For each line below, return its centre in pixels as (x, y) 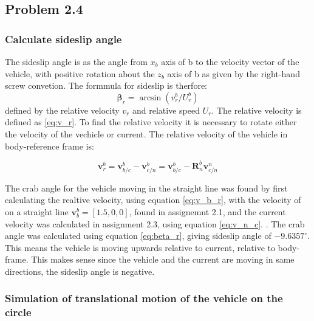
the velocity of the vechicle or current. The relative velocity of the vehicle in (146, 133)
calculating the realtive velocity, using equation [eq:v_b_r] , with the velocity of (153, 200)
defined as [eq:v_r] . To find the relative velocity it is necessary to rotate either (151, 122)
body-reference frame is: (49, 146)
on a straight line (37, 212)
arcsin (150, 98)
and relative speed (166, 110)
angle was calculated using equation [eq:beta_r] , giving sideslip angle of (138, 236)
